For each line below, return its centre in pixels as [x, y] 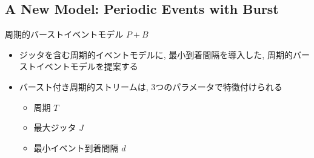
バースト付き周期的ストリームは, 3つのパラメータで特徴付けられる [151, 86]
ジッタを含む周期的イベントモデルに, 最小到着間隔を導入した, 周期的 [156, 54]
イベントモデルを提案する [87, 66]
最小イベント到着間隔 [76, 147]
